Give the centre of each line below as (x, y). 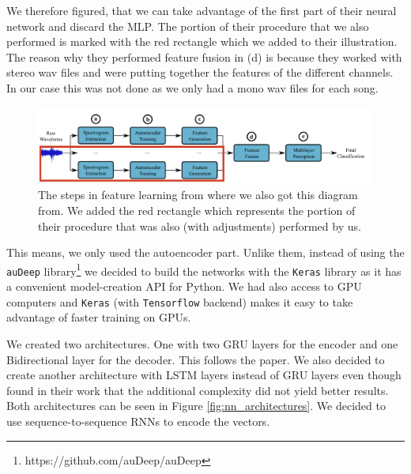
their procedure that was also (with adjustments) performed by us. (200, 226)
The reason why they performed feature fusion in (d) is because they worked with (204, 56)
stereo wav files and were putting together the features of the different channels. (200, 72)
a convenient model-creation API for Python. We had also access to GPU (184, 286)
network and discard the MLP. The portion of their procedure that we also (188, 26)
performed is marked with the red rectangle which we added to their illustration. (202, 41)
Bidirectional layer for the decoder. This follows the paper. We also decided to (196, 359)
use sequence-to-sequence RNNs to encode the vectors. (138, 421)
